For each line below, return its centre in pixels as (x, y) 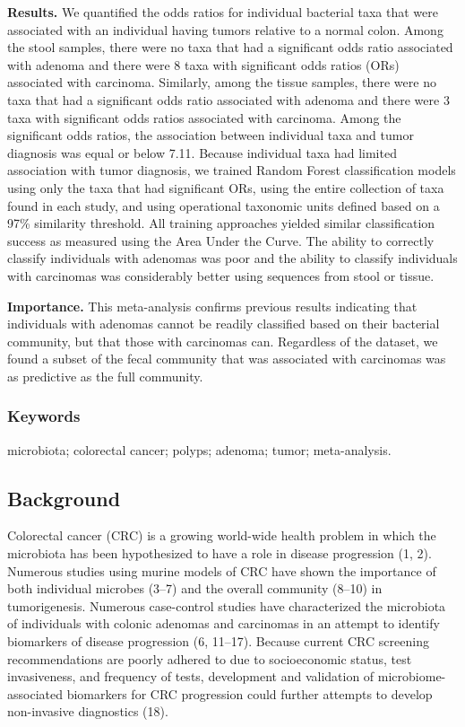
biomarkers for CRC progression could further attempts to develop (250, 693)
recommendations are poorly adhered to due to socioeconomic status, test (210, 658)
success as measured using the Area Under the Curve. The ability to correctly (221, 240)
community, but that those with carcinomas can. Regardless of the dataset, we (223, 341)
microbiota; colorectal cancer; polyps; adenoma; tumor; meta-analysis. (199, 449)
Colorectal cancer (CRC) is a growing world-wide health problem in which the (222, 535)
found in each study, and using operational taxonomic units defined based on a (224, 205)
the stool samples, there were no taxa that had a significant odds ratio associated (230, 47)
